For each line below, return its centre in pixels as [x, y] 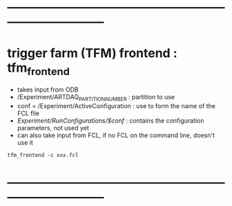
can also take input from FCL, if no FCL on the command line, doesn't [116, 135]
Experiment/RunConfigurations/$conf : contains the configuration [111, 121]
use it [25, 142]
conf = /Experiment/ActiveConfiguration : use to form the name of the [116, 105]
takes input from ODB [48, 90]
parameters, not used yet [53, 127]
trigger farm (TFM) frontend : [92, 53]
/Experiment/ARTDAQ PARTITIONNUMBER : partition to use [96, 97]
